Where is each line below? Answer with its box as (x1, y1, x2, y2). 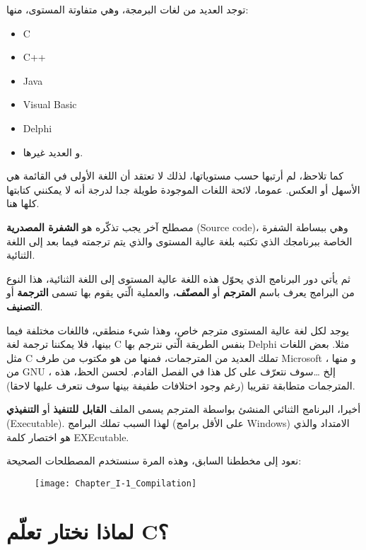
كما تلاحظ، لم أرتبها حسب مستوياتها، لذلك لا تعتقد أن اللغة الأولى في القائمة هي (6, 168, 343, 183)
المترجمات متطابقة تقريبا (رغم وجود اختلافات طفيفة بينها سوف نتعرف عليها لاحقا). (6, 378, 355, 392)
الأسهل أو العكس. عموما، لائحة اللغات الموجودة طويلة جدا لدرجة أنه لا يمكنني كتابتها (6, 182, 360, 197)
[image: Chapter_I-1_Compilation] (35, 478, 197, 488)
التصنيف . (6, 298, 43, 313)
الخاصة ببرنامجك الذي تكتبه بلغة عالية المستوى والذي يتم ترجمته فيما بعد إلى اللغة (6, 233, 353, 248)
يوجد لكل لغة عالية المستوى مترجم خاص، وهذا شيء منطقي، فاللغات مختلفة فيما (6, 322, 349, 337)
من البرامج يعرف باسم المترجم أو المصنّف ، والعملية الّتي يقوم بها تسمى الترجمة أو (6, 285, 355, 300)
